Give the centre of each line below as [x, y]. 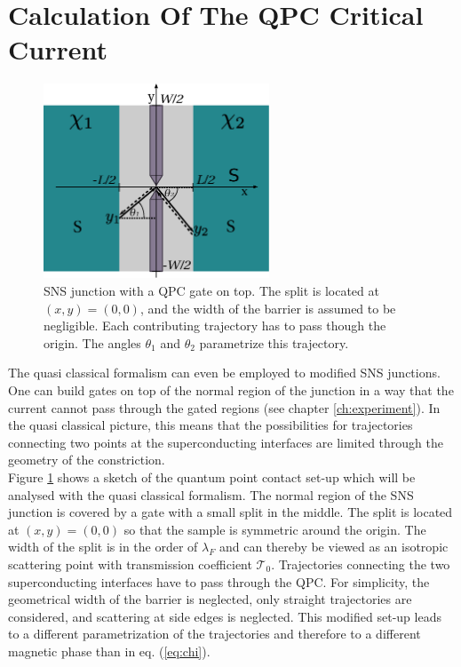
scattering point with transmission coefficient [130, 564]
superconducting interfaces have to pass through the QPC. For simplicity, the [219, 581]
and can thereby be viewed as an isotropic [334, 547]
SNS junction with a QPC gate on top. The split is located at [211, 291]
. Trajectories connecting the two [361, 564]
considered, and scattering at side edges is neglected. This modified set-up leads [225, 616]
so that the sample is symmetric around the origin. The [275, 529]
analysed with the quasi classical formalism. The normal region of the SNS [211, 494]
